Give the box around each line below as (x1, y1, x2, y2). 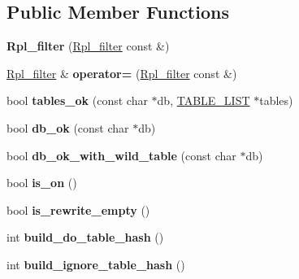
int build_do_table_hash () (6, 229, 164, 246)
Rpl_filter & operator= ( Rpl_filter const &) (6, 64, 237, 81)
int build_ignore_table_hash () (6, 255, 185, 272)
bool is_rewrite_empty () (6, 201, 150, 218)
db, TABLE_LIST (157, 92, 250, 109)
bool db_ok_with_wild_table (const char (6, 146, 236, 163)
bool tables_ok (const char (6, 92, 148, 109)
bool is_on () (6, 174, 77, 191)
